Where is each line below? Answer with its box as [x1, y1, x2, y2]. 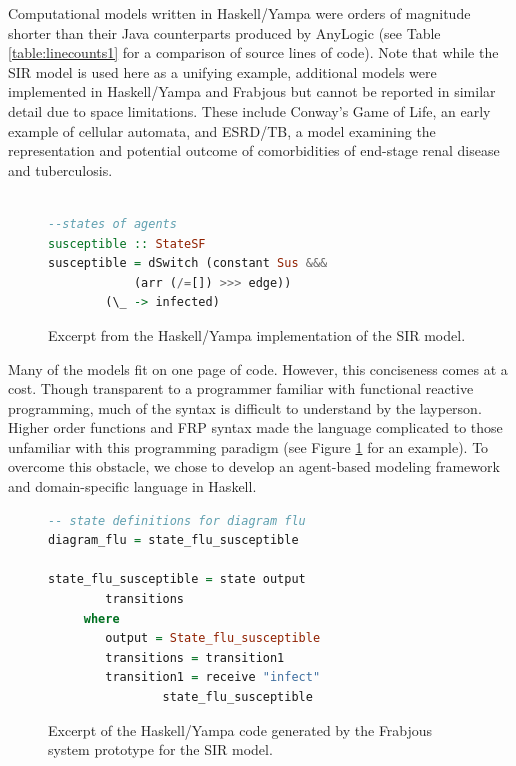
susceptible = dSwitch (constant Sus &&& [48, 256, 328, 271]
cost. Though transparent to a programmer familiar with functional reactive [8, 378, 474, 399]
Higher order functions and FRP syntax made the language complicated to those [8, 417, 503, 438]
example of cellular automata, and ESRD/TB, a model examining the [8, 120, 436, 141]
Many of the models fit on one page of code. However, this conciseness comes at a [8, 358, 508, 379]
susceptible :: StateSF [48, 236, 206, 251]
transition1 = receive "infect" [105, 670, 321, 685]
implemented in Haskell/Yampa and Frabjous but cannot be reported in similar [8, 81, 496, 102]
